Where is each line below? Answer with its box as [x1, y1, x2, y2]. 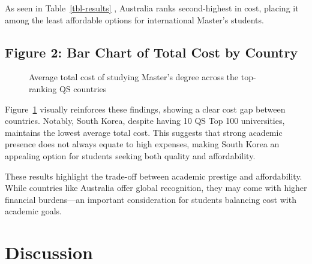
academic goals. [5, 205, 62, 217]
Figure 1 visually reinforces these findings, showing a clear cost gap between [5, 102, 286, 115]
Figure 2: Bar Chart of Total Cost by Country [5, 43, 298, 61]
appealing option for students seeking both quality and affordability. [5, 149, 256, 162]
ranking [29, 82, 57, 95]
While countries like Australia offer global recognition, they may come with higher [5, 181, 307, 194]
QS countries [59, 82, 107, 95]
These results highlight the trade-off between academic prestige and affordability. [5, 169, 302, 182]
